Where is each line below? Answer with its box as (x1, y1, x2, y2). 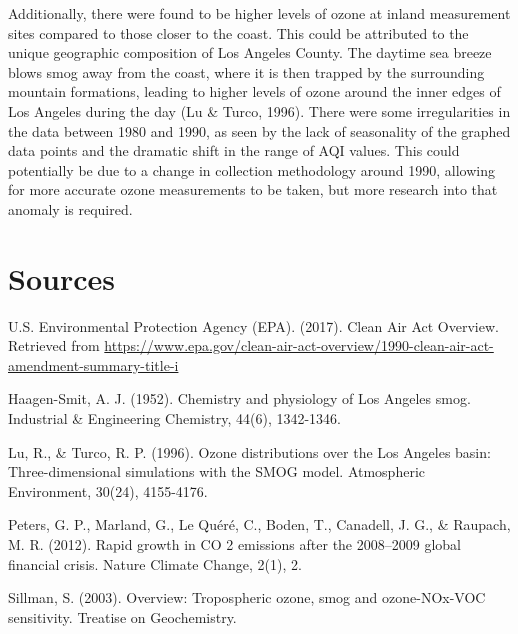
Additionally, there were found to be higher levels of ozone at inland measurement (8, 3, 511, 23)
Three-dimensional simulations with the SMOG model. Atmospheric (8, 461, 425, 482)
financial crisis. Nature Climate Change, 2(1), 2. (8, 553, 302, 574)
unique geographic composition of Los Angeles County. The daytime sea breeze (8, 42, 492, 63)
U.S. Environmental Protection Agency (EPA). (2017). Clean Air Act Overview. (8, 315, 499, 336)
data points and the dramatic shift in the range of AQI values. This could (8, 140, 460, 161)
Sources (8, 257, 115, 298)
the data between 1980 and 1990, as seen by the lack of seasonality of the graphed (8, 120, 511, 141)
